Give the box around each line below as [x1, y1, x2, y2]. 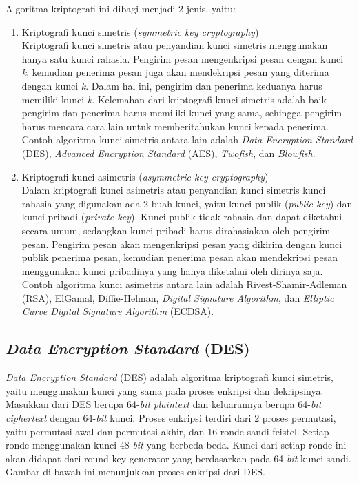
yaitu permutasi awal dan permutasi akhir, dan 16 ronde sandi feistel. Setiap [6, 424, 329, 438]
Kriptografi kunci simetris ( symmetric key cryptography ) [21, 24, 259, 39]
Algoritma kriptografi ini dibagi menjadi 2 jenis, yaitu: [6, 1, 236, 15]
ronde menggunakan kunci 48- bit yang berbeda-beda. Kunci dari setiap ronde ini [6, 438, 347, 452]
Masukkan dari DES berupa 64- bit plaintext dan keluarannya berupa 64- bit [6, 397, 322, 411]
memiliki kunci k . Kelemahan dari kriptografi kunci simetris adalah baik [21, 92, 327, 106]
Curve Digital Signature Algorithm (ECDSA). [21, 304, 214, 318]
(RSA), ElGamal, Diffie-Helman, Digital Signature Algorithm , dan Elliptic [21, 290, 334, 305]
